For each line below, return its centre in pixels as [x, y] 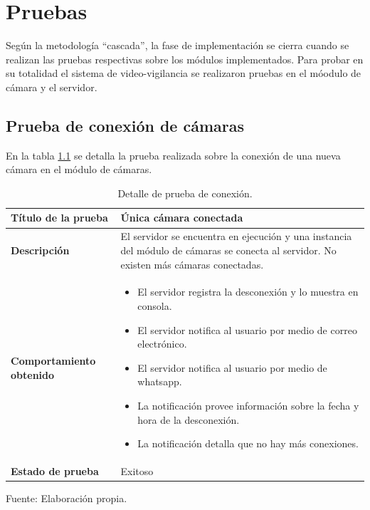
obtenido [33, 374]
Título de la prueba [59, 218]
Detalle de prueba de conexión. [185, 193]
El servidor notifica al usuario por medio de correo [247, 329]
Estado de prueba [55, 470]
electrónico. [162, 344]
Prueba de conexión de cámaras [125, 125]
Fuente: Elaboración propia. [67, 498]
